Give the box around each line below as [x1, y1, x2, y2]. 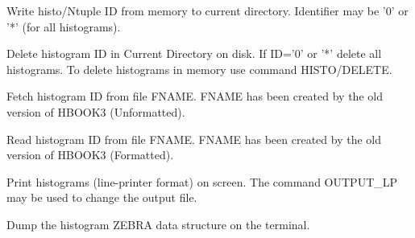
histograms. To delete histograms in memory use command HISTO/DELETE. [6, 60, 392, 77]
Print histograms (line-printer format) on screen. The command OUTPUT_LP [6, 173, 398, 190]
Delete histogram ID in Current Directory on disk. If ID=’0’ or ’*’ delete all [6, 45, 382, 62]
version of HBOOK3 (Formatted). [6, 146, 174, 163]
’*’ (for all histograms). [6, 18, 121, 35]
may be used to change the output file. [6, 189, 197, 206]
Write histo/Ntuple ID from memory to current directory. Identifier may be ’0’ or [6, 2, 409, 18]
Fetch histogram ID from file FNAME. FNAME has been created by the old [6, 88, 383, 105]
